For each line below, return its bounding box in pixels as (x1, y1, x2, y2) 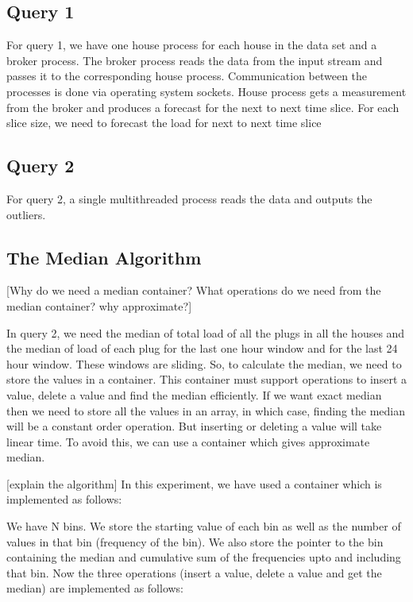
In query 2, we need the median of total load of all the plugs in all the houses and (6, 324, 405, 341)
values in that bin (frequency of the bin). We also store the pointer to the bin (6, 533, 384, 550)
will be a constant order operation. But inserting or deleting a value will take (6, 418, 382, 434)
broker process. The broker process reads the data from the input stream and (6, 52, 383, 68)
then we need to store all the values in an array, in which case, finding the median (6, 402, 405, 419)
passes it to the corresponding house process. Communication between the (6, 68, 368, 84)
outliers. (6, 206, 46, 222)
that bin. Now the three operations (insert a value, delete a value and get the (6, 564, 382, 581)
